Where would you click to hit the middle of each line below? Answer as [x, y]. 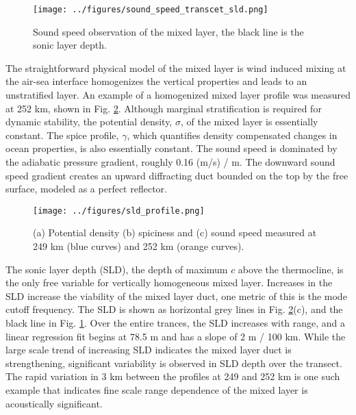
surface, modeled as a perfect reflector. [86, 189]
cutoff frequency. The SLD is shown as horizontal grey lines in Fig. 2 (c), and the [174, 309]
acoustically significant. [54, 403]
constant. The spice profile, [62, 135]
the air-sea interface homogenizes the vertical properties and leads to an [156, 81]
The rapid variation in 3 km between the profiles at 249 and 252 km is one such [173, 376]
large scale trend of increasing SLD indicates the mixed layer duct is [149, 350]
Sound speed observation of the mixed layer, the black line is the [168, 31]
